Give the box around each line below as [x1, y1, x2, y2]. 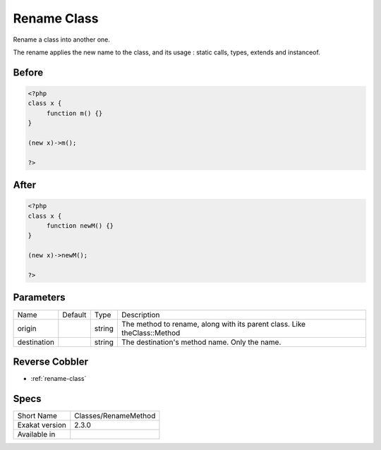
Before [13, 66, 44, 78]
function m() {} [46, 109, 103, 117]
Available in [17, 429, 56, 439]
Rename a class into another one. [13, 35, 111, 44]
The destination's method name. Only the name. [121, 337, 282, 347]
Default [62, 310, 87, 320]
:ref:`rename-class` [30, 375, 87, 383]
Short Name [17, 411, 58, 420]
